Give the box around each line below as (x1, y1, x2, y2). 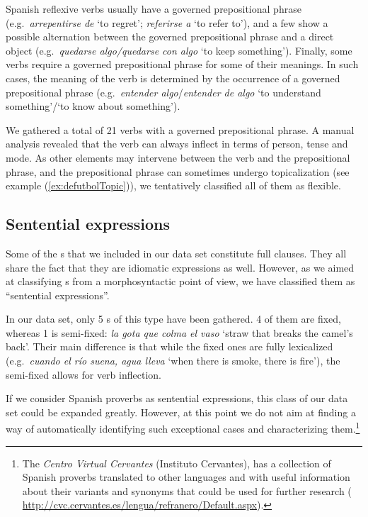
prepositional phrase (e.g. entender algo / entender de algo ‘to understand (6, 84, 321, 99)
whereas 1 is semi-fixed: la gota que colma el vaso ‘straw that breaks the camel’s (6, 325, 353, 340)
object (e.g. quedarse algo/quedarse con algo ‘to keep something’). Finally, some (6, 43, 352, 57)
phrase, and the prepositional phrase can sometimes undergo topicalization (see (6, 164, 350, 179)
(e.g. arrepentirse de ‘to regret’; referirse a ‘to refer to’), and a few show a (6, 15, 328, 30)
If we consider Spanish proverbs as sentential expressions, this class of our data (6, 391, 348, 406)
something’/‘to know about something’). (6, 99, 180, 113)
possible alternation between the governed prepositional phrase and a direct (6, 29, 334, 44)
